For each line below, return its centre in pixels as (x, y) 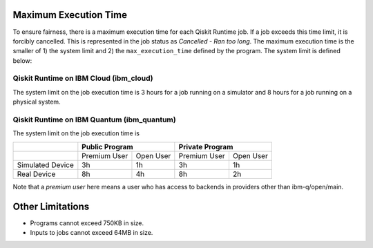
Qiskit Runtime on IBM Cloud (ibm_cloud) (83, 78)
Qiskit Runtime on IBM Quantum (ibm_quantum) (94, 120)
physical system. (37, 102)
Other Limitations (51, 206)
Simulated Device (45, 164)
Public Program (108, 146)
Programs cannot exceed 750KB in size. (87, 223)
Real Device (36, 174)
